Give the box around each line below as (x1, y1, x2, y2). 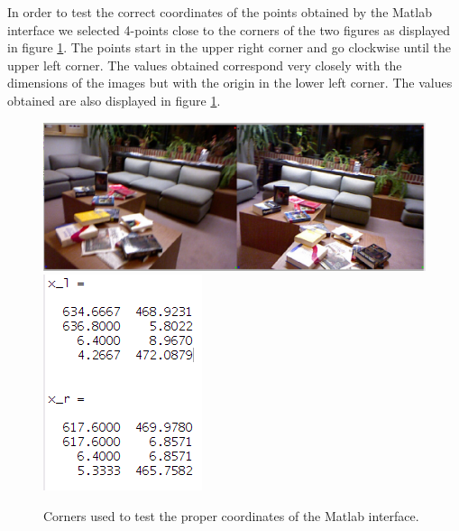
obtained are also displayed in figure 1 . (7, 90, 221, 109)
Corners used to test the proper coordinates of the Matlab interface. (43, 506, 419, 525)
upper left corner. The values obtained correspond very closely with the (7, 55, 402, 74)
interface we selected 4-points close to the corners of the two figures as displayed (7, 20, 450, 39)
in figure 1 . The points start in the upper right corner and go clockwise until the (7, 38, 452, 57)
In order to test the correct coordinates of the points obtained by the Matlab (7, 3, 432, 21)
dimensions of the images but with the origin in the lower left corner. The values (7, 73, 453, 92)
